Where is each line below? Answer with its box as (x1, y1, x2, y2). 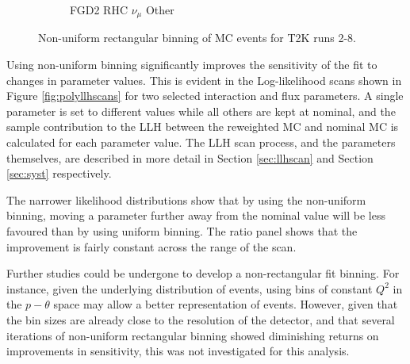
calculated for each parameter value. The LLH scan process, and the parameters (6, 134, 396, 151)
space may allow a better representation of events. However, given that (53, 296, 398, 312)
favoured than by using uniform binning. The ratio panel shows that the (6, 222, 358, 239)
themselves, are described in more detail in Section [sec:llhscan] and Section (6, 149, 374, 166)
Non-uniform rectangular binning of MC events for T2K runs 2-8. (38, 29, 356, 46)
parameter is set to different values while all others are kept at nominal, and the (6, 102, 396, 119)
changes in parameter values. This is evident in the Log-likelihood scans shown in (6, 71, 402, 88)
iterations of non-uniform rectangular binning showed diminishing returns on (6, 327, 379, 343)
